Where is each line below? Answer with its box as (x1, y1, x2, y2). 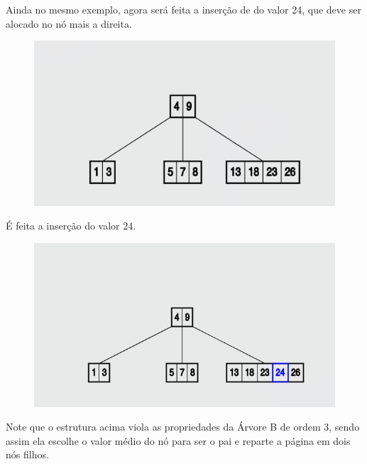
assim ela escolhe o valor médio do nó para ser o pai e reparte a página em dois (6, 433, 351, 448)
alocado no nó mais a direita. (6, 16, 132, 31)
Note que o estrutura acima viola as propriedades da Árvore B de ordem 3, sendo (6, 419, 360, 434)
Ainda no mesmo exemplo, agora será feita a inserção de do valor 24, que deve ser (6, 2, 361, 16)
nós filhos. (6, 447, 49, 462)
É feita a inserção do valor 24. (6, 218, 136, 233)
